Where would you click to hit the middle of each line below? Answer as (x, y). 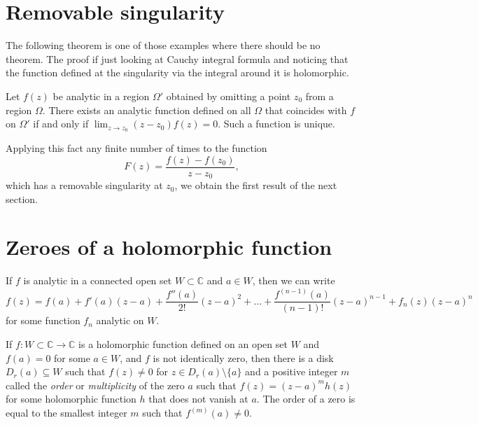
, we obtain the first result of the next (256, 185)
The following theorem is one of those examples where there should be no (163, 45)
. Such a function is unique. (276, 124)
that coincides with (306, 110)
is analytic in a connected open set (98, 280)
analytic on (120, 320)
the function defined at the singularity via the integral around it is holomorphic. (177, 72)
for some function (43, 320)
